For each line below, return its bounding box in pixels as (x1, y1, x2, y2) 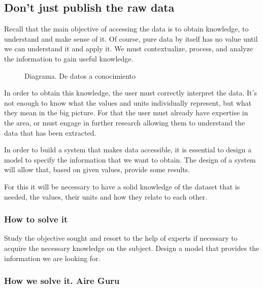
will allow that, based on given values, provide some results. (4, 164, 190, 175)
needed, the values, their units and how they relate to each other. (4, 191, 208, 202)
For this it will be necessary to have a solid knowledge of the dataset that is (4, 181, 240, 191)
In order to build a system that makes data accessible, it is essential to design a (4, 144, 252, 155)
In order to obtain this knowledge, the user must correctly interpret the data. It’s (4, 87, 257, 98)
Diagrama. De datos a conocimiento (24, 70, 136, 81)
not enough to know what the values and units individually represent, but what (4, 97, 252, 108)
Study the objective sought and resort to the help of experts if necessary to (4, 233, 238, 243)
